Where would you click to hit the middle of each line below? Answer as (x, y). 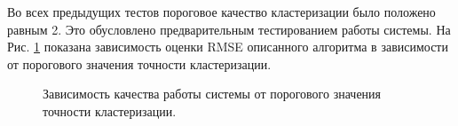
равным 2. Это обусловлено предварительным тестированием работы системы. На (229, 29)
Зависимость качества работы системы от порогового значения (212, 94)
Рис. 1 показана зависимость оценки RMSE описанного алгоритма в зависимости (228, 47)
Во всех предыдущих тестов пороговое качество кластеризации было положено (221, 12)
